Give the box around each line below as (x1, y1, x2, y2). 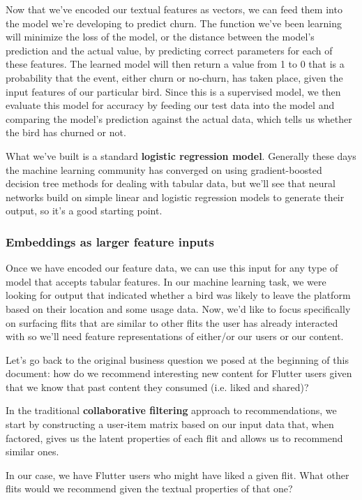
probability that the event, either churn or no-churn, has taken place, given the (6, 70, 343, 84)
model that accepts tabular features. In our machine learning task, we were (6, 274, 326, 288)
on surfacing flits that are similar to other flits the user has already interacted (6, 315, 338, 330)
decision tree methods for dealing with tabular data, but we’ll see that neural (6, 176, 335, 191)
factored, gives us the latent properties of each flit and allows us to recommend (6, 430, 343, 445)
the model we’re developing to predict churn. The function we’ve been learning (6, 15, 342, 30)
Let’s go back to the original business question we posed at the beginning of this (6, 352, 349, 367)
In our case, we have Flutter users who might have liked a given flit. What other (6, 467, 349, 482)
